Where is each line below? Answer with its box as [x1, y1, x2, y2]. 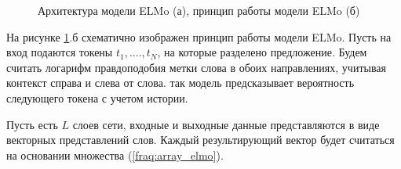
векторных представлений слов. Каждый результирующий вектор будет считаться [6, 131, 395, 148]
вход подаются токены [6, 44, 113, 60]
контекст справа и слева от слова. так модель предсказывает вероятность [6, 74, 355, 91]
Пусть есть [6, 116, 58, 132]
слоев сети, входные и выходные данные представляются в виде [72, 116, 380, 132]
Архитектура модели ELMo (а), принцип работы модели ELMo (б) [38, 2, 360, 18]
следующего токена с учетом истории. [6, 89, 188, 106]
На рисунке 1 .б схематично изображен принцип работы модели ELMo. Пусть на [6, 28, 392, 45]
